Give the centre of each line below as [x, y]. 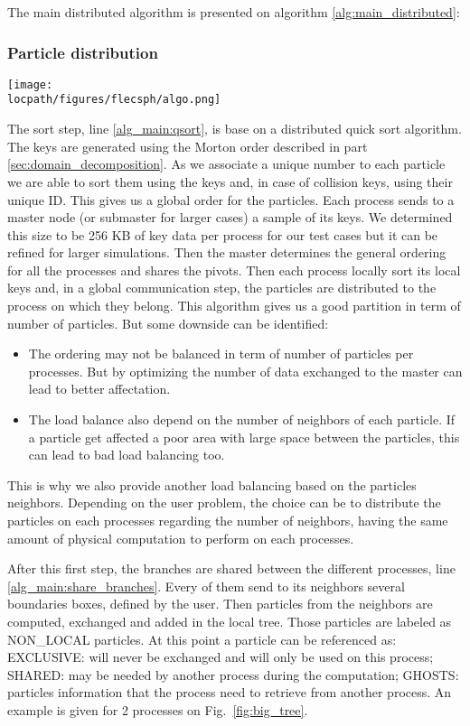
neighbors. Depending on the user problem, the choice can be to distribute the [224, 503]
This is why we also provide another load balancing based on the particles [212, 484]
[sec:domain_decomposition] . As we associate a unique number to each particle [226, 164]
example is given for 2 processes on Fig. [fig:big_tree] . [158, 709]
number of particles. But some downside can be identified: [168, 323]
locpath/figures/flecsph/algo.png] [114, 100]
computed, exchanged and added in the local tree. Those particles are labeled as [230, 621]
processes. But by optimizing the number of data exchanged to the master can [245, 371]
